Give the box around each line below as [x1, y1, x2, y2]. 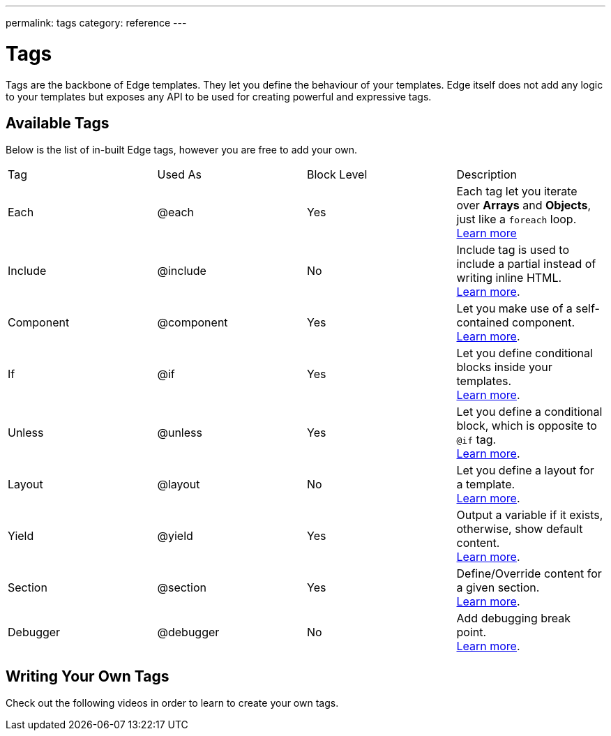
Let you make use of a [456, 301, 573, 316]
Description [456, 167, 517, 182]
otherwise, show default [456, 522, 583, 536]
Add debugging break [456, 611, 571, 626]
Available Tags [6, 114, 110, 132]
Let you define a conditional [456, 405, 603, 419]
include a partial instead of [456, 257, 596, 271]
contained [456, 315, 509, 330]
